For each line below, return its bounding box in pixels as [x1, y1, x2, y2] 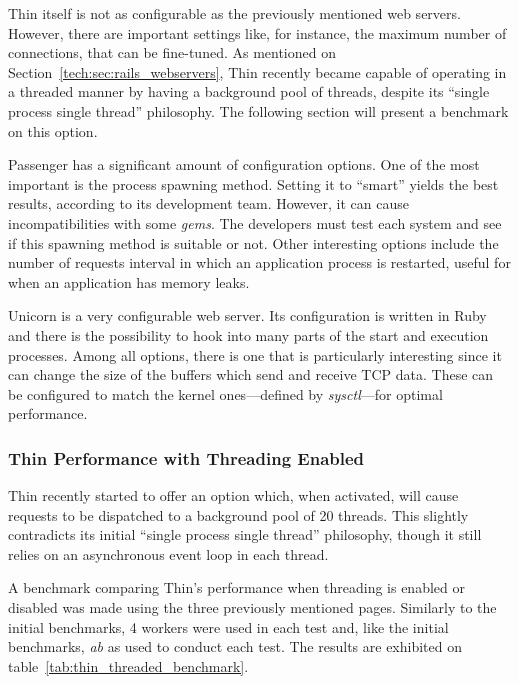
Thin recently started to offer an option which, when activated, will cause [8, 485, 459, 506]
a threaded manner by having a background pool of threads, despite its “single [8, 81, 490, 102]
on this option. [8, 120, 98, 141]
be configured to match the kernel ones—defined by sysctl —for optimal [8, 383, 443, 404]
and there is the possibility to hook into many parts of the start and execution [8, 324, 489, 345]
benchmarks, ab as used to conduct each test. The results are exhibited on [8, 636, 462, 657]
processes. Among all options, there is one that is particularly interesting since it [8, 344, 502, 365]
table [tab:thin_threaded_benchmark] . [8, 655, 249, 676]
